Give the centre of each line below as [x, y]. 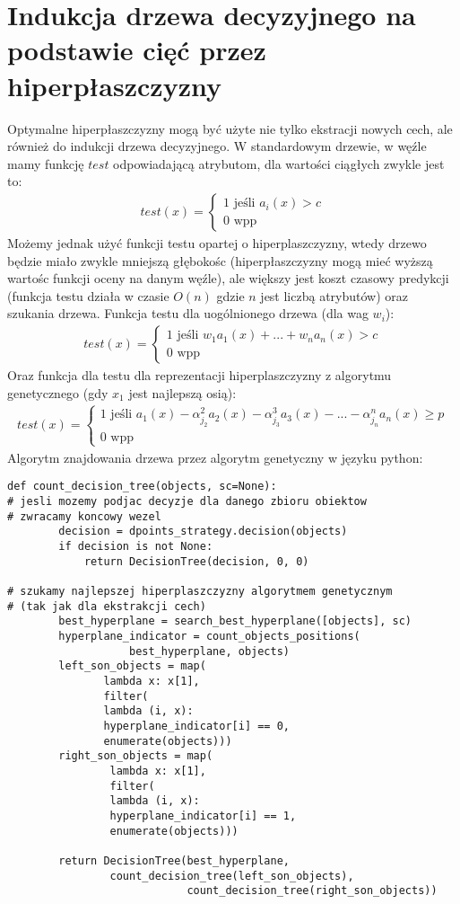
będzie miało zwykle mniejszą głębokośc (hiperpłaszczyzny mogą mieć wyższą [220, 260]
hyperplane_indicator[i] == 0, [196, 726]
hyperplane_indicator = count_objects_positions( [209, 637]
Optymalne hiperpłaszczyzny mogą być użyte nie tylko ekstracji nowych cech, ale [230, 128]
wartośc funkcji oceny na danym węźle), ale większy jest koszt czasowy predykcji [228, 278]
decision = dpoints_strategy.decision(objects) [203, 532]
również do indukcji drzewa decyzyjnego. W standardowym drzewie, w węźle [217, 146]
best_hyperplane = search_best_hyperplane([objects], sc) [235, 621]
